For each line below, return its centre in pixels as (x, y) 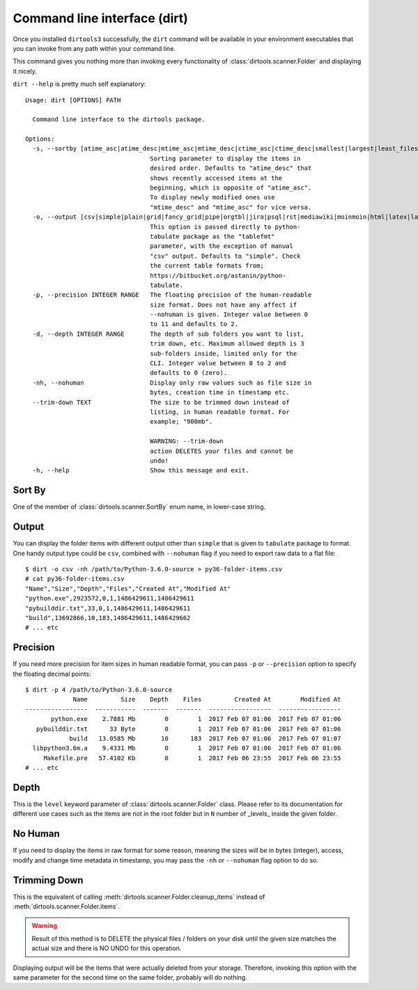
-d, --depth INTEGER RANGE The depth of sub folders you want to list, (168, 334)
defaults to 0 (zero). (189, 373)
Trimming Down (48, 880)
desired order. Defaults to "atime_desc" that (231, 168)
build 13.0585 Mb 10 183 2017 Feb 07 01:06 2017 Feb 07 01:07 (205, 738)
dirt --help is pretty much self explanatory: (79, 84)
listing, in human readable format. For (220, 412)
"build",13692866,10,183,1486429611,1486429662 (108, 618)
